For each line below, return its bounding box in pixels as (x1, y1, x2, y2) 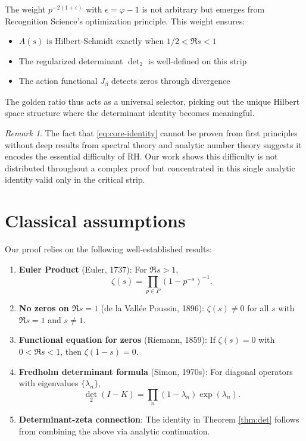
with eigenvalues (18, 377, 79, 389)
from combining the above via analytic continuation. (18, 424, 210, 437)
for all (247, 302, 269, 314)
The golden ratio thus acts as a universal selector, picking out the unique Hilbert (5, 95, 300, 107)
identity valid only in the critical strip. (5, 173, 145, 186)
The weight (5, 3, 46, 15)
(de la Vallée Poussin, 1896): (101, 302, 205, 314)
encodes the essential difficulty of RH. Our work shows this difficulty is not (5, 150, 278, 162)
